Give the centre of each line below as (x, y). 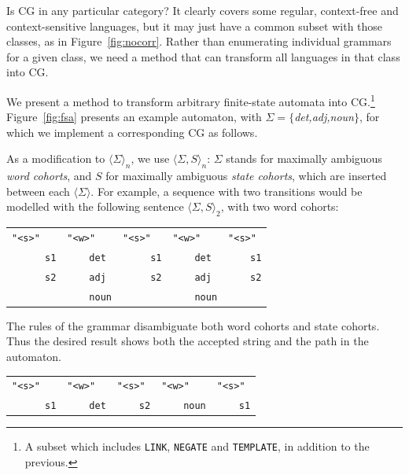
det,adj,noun (324, 117)
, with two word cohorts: (280, 206)
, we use (150, 158)
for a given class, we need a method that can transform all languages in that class (203, 56)
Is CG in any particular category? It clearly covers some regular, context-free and (203, 10)
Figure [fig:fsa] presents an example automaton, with (134, 117)
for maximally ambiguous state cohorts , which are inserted (246, 176)
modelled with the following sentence (95, 206)
